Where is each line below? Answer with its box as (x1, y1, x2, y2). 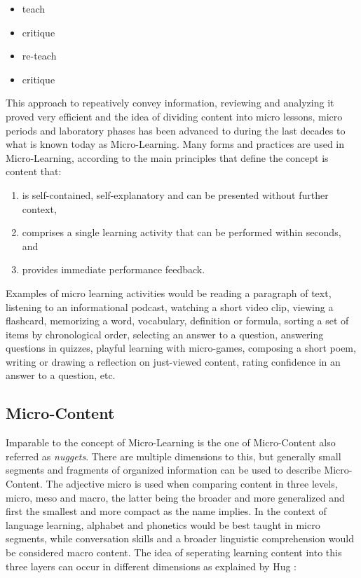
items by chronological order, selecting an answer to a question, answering (6, 326, 324, 341)
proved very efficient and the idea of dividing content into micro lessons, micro (6, 109, 343, 123)
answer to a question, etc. (6, 368, 116, 383)
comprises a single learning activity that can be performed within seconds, (22, 225, 341, 240)
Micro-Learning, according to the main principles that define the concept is (6, 150, 329, 165)
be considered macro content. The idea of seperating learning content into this (6, 545, 342, 560)
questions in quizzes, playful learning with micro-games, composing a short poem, (6, 340, 356, 355)
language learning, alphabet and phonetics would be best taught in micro (6, 517, 320, 532)
